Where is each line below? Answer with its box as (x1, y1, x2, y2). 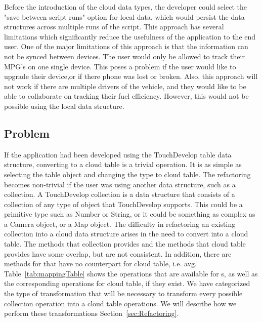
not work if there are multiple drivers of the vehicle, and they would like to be (4, 80, 246, 91)
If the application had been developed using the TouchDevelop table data (4, 149, 232, 159)
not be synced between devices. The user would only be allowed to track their (4, 51, 245, 61)
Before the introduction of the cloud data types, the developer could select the (4, 2, 247, 12)
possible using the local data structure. (4, 100, 124, 111)
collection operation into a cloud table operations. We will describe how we (4, 298, 237, 308)
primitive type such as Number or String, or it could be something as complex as (4, 209, 255, 219)
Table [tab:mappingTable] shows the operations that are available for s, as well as (4, 268, 258, 278)
